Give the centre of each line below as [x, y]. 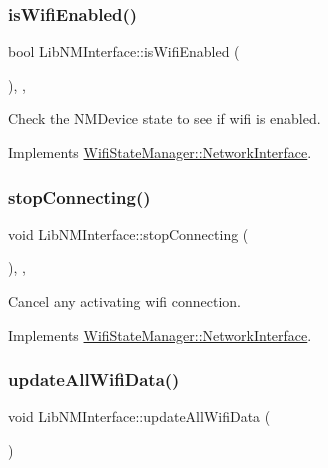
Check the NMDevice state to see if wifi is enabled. [164, 118]
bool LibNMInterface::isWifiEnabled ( [124, 51]
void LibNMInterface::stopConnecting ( [128, 233]
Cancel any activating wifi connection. [124, 301]
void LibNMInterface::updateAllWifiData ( [139, 416]
